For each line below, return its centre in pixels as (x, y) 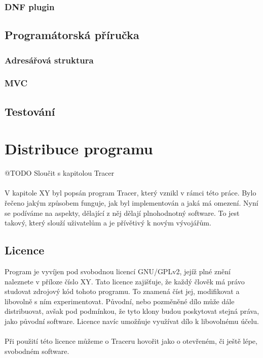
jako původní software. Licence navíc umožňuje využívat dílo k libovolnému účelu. (132, 321)
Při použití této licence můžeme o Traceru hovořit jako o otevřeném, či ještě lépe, (131, 341)
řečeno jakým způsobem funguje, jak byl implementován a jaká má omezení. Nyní (131, 203)
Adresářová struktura (49, 60)
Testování (30, 111)
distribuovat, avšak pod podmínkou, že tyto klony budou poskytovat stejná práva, (132, 311)
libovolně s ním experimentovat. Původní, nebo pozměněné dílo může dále (120, 301)
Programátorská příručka (72, 35)
